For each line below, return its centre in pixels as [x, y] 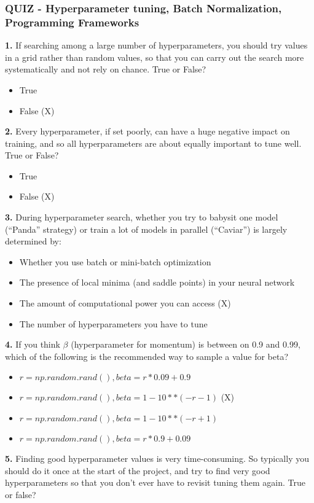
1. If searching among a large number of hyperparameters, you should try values [156, 45]
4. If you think [33, 344]
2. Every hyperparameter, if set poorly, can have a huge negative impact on [147, 131]
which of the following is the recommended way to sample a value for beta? [147, 356]
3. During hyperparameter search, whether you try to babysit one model [142, 217]
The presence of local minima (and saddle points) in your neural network [157, 282]
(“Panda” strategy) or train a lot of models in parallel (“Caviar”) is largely [146, 229]
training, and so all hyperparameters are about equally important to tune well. [153, 143]
